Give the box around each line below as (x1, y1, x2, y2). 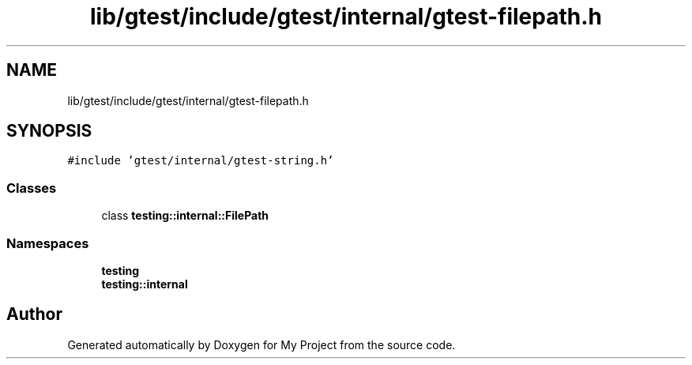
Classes (6, 179, 57, 196)
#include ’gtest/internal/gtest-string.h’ (67, 154, 334, 167)
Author (6, 304, 62, 325)
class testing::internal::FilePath (101, 209, 269, 223)
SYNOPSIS (6, 121, 92, 141)
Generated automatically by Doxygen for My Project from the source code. (67, 337, 456, 352)
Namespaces (6, 235, 89, 251)
